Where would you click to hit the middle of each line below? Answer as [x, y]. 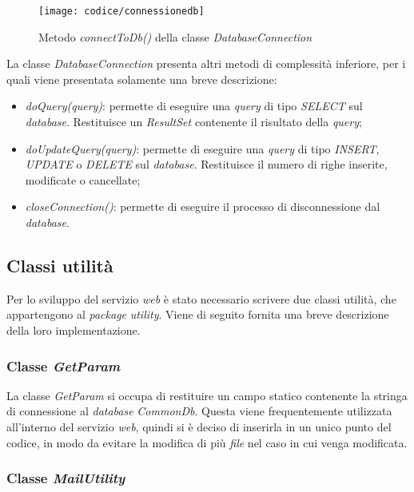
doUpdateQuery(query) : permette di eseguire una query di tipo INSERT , [202, 148]
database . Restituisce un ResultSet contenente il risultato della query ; [193, 122]
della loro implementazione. [74, 329]
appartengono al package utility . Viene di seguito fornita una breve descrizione [198, 314]
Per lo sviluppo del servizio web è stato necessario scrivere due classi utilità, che [201, 298]
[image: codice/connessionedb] [121, 11]
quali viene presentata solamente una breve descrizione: [142, 79]
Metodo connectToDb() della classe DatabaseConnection [175, 36]
